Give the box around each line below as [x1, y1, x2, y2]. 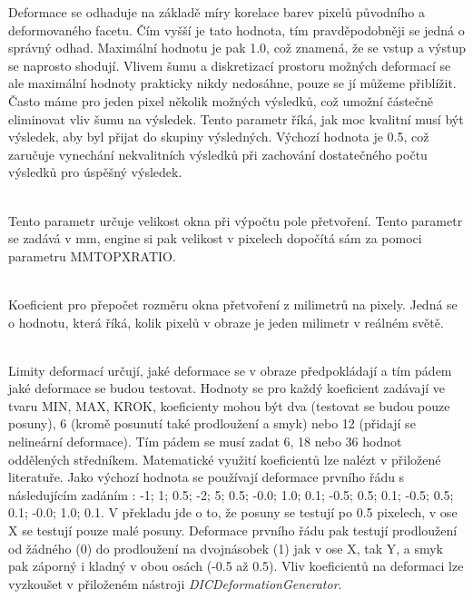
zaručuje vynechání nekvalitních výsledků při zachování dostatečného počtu [8, 144, 428, 163]
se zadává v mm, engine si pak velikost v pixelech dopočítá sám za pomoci [8, 229, 422, 248]
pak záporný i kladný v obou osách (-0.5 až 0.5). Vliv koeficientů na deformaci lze [8, 556, 464, 575]
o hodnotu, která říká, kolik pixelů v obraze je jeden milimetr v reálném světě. [8, 312, 444, 331]
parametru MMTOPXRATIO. [8, 246, 176, 265]
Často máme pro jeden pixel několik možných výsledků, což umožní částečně [8, 91, 434, 110]
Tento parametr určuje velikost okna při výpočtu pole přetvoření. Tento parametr [8, 211, 463, 230]
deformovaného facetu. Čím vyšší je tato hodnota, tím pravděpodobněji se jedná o [8, 20, 465, 39]
